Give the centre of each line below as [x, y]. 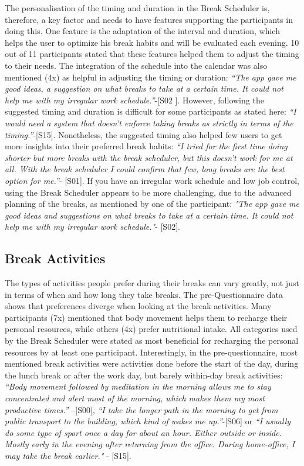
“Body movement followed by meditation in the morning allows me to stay [138, 386]
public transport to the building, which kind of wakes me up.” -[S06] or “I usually [148, 421]
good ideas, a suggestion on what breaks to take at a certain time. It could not [144, 88]
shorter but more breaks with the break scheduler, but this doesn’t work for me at [149, 157]
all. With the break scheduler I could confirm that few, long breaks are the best [145, 169]
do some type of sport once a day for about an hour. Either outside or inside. [143, 432]
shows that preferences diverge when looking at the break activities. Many [138, 306]
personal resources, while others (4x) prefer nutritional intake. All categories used [151, 329]
